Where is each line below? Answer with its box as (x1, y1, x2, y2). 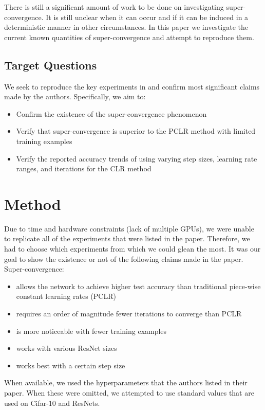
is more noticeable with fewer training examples (16, 325, 167, 336)
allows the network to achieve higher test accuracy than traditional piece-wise (16, 280, 261, 291)
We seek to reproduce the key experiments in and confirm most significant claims (4, 81, 260, 92)
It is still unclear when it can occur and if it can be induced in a (46, 11, 249, 22)
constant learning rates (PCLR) (16, 291, 116, 301)
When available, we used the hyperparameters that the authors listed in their (4, 377, 248, 388)
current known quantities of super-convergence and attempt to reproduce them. (4, 31, 254, 42)
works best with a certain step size (16, 360, 125, 370)
